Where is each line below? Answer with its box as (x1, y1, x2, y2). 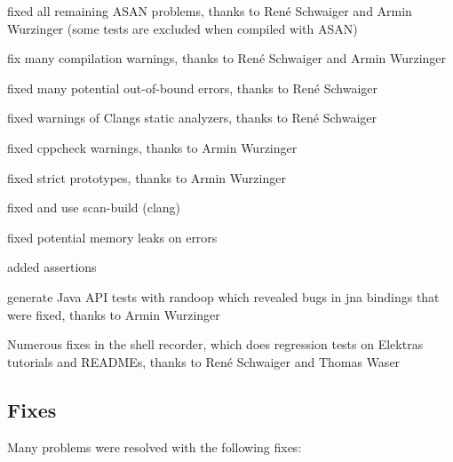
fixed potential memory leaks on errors (7, 227, 218, 246)
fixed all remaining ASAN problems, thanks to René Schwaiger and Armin (7, 2, 412, 20)
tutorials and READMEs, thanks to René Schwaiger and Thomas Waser (7, 352, 401, 370)
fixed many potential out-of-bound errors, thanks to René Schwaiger (7, 78, 378, 97)
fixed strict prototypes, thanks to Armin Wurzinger (7, 168, 286, 187)
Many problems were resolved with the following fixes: (7, 437, 302, 456)
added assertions (7, 258, 97, 276)
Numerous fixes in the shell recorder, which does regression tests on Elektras (7, 335, 424, 354)
